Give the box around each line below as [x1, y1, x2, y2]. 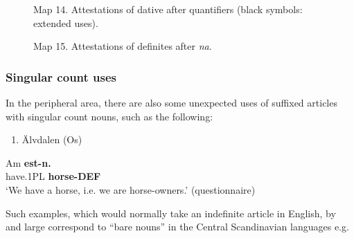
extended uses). [33, 15, 98, 30]
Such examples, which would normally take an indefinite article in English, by [6, 205, 336, 220]
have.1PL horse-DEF [6, 169, 101, 183]
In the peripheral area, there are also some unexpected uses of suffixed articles [6, 95, 337, 109]
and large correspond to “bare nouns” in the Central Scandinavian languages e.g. [6, 219, 349, 234]
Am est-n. [6, 155, 51, 170]
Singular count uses [6, 68, 117, 85]
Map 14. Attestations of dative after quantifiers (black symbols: [33, 2, 303, 16]
